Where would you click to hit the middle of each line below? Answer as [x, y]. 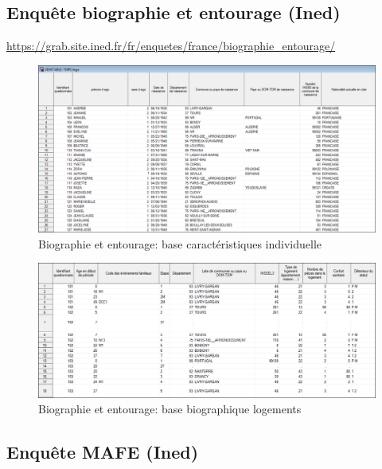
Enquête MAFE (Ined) [103, 452]
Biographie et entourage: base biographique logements [170, 409]
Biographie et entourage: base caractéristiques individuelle [180, 243]
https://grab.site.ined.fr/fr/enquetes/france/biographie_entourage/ [171, 46]
